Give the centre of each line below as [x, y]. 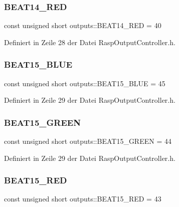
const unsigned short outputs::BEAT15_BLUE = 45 [85, 83]
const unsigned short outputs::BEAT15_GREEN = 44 [88, 141]
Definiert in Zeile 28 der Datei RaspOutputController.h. [90, 42]
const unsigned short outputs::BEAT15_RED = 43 [83, 199]
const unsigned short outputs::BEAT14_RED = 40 [83, 25]
